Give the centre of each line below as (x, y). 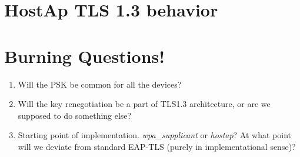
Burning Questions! (85, 56)
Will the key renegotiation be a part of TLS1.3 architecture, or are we (144, 104)
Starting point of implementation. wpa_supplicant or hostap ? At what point (154, 135)
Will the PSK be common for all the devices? (100, 84)
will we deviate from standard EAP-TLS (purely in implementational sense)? (157, 146)
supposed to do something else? (75, 115)
